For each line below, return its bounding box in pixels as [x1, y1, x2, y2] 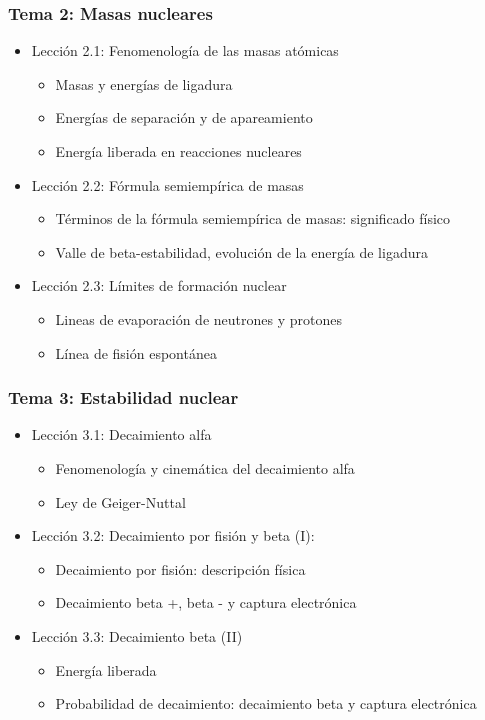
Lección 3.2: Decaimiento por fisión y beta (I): [31, 525, 315, 546]
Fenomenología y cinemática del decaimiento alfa [55, 457, 355, 478]
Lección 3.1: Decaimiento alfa [31, 424, 212, 445]
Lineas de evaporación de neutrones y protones [55, 308, 342, 329]
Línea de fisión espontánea [55, 342, 217, 363]
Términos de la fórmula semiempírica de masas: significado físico [55, 208, 451, 229]
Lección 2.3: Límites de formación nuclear [31, 275, 287, 296]
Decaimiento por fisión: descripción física [55, 558, 306, 579]
